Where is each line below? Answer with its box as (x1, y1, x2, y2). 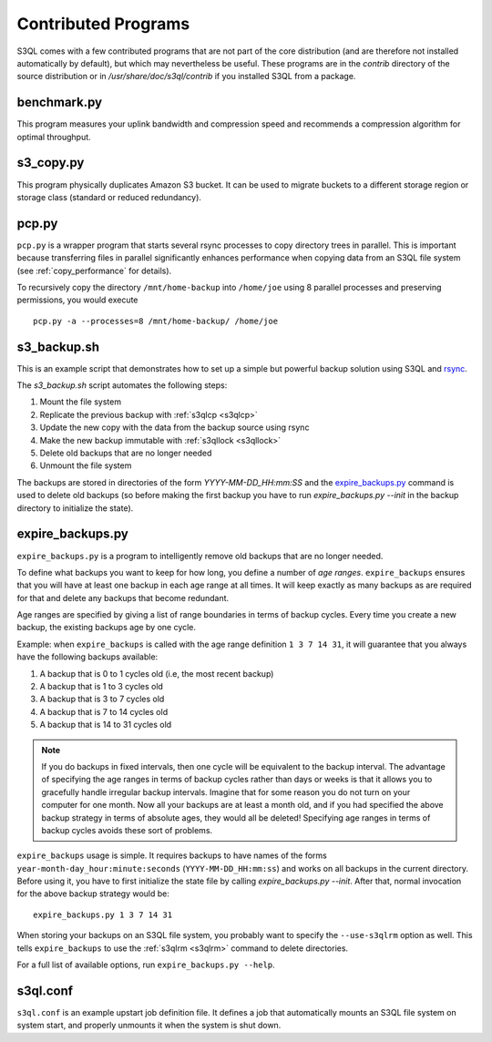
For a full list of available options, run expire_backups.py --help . (16, 959, 275, 970)
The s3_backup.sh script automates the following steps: (16, 380, 228, 391)
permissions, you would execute (16, 294, 138, 305)
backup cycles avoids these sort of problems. (41, 824, 213, 835)
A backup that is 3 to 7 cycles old (39, 693, 165, 705)
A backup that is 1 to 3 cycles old (39, 681, 164, 692)
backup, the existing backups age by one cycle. (16, 622, 196, 633)
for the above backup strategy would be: (16, 888, 170, 899)
